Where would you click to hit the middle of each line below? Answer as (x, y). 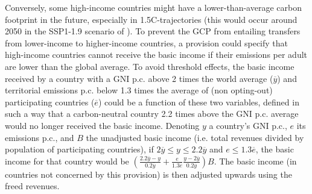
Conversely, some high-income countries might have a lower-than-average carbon (153, 7)
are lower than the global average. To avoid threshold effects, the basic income (150, 66)
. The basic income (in (255, 161)
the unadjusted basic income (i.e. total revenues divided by (195, 137)
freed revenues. (32, 186)
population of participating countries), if (79, 149)
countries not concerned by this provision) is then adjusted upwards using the (148, 174)
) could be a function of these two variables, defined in (199, 102)
